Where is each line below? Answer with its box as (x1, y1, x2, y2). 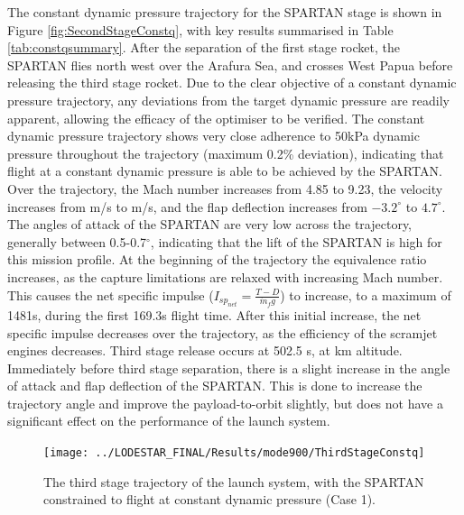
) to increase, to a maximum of (280, 285, 451, 304)
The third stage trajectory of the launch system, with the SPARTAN (43, 472, 424, 491)
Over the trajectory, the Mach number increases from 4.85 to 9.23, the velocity (7, 179, 443, 198)
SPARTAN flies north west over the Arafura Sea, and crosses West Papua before (7, 55, 453, 74)
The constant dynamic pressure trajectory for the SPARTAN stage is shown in (7, 3, 442, 21)
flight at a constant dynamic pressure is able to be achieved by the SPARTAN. (7, 161, 442, 180)
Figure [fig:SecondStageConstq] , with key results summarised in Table (7, 20, 394, 39)
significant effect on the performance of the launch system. (7, 411, 330, 430)
